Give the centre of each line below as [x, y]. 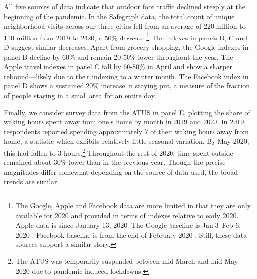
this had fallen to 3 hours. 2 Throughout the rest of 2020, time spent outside [119, 152]
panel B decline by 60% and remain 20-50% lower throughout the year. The [119, 57]
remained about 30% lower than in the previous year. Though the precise [115, 162]
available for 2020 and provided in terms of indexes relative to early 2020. [127, 215]
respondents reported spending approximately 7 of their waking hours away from [126, 131]
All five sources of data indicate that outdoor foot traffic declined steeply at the [125, 6]
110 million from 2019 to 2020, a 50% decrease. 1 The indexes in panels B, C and [126, 37]
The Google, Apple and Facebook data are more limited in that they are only [133, 205]
